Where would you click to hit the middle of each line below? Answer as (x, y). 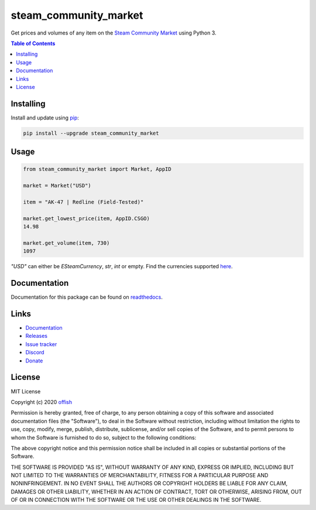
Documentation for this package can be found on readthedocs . (87, 297)
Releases (37, 336)
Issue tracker (41, 344)
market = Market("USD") (57, 186)
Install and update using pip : (45, 118)
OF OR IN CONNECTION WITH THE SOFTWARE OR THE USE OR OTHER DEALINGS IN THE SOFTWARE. (136, 500)
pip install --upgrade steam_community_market (91, 133)
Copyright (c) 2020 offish (42, 402)
